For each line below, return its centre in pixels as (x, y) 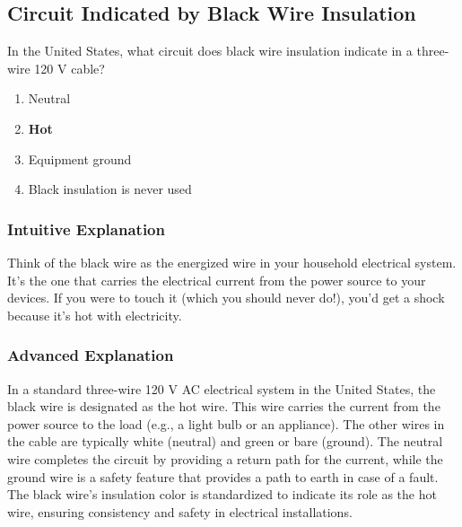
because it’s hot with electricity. (95, 315)
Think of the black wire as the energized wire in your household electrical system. (232, 262)
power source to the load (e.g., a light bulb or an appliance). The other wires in (226, 423)
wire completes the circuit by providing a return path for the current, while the (225, 458)
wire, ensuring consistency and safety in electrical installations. (180, 511)
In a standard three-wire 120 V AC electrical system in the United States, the (222, 388)
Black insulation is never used (110, 189)
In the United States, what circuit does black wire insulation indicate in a (210, 51)
